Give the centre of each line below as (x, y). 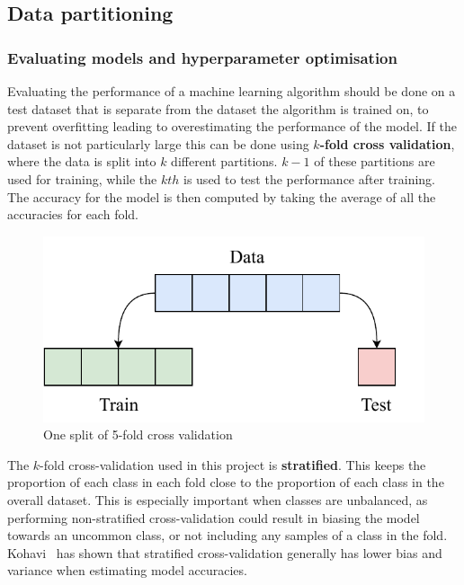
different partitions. (224, 161)
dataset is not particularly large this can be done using (158, 143)
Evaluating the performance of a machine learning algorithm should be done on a (232, 91)
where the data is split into (82, 161)
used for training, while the (82, 178)
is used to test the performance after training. (310, 178)
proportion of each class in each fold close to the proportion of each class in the (226, 482)
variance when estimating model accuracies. (127, 570)
